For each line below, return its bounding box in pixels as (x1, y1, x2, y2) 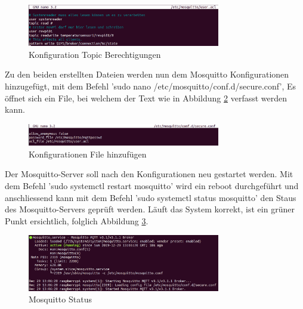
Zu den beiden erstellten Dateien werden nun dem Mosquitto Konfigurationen (5, 68, 289, 81)
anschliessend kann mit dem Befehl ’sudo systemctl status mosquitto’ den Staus (5, 191, 296, 203)
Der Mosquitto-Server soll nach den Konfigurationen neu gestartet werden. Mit (5, 168, 293, 180)
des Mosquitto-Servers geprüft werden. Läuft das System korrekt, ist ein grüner (5, 203, 295, 215)
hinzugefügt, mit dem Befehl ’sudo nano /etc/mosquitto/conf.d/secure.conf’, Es (5, 80, 296, 92)
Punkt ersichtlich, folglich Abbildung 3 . (5, 214, 149, 227)
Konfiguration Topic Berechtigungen (29, 48, 161, 60)
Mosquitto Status (29, 293, 92, 305)
